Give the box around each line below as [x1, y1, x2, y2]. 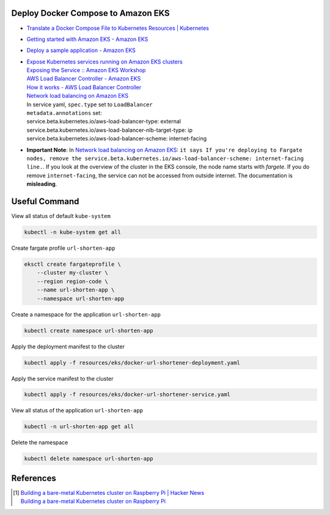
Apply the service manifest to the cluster [11, 374, 114, 382]
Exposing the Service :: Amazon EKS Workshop [26, 67, 146, 74]
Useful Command [11, 196, 79, 206]
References [11, 473, 56, 483]
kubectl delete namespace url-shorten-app [24, 455, 153, 462]
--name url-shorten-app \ [37, 287, 115, 293]
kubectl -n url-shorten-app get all [24, 423, 134, 430]
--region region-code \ [37, 278, 108, 285]
